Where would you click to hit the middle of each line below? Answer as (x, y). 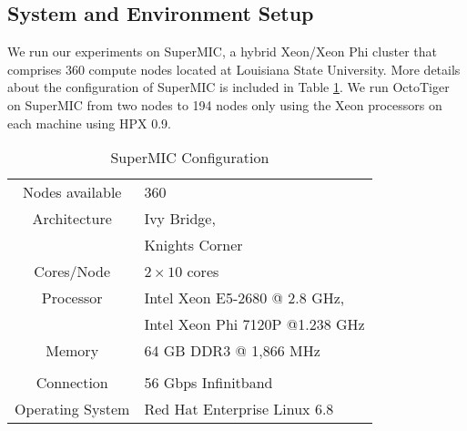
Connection (72, 383)
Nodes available (72, 192)
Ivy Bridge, (180, 219)
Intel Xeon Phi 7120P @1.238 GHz (254, 324)
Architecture (72, 219)
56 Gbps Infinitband (208, 383)
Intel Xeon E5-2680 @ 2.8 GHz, (244, 298)
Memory (72, 351)
